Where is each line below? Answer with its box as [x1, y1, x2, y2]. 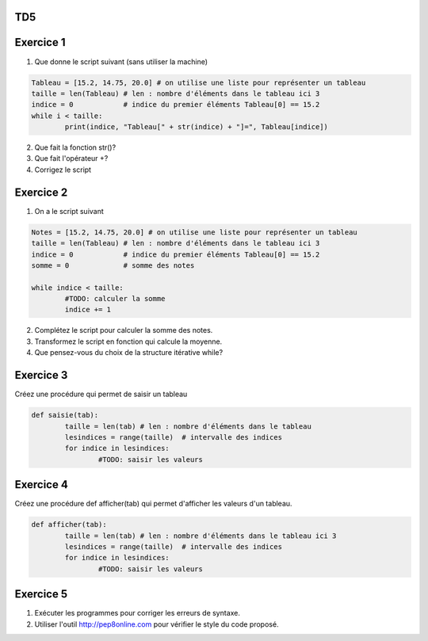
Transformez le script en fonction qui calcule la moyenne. [34, 337, 223, 346]
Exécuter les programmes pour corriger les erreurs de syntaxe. [34, 609, 241, 618]
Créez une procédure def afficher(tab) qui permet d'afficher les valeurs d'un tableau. [14, 499, 292, 509]
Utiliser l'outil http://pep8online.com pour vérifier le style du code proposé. [34, 619, 279, 629]
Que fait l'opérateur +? [34, 154, 109, 163]
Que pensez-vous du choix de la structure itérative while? [34, 348, 224, 357]
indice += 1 [64, 305, 111, 315]
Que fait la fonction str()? [34, 143, 117, 152]
